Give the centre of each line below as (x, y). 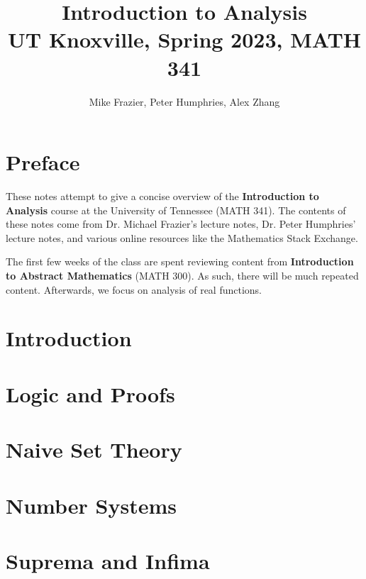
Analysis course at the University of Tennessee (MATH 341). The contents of (176, 210)
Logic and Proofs (90, 393)
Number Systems (91, 505)
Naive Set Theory (94, 450)
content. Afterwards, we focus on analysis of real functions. (134, 289)
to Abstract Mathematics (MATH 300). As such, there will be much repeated (182, 275)
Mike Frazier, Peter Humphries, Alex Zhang (184, 101)
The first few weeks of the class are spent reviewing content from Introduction (180, 261)
